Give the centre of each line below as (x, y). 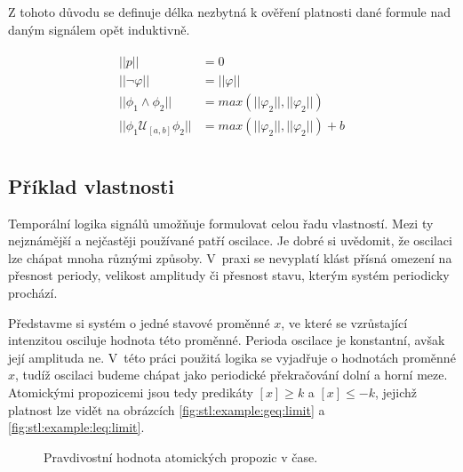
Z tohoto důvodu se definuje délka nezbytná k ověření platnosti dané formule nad (230, 12)
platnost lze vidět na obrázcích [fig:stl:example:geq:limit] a (167, 409)
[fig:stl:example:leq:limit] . (76, 427)
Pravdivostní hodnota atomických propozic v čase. (181, 456)
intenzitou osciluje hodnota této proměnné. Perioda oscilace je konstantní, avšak (227, 340)
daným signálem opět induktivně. (99, 29)
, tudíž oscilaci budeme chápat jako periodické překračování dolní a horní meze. (231, 375)
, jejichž (396, 392)
